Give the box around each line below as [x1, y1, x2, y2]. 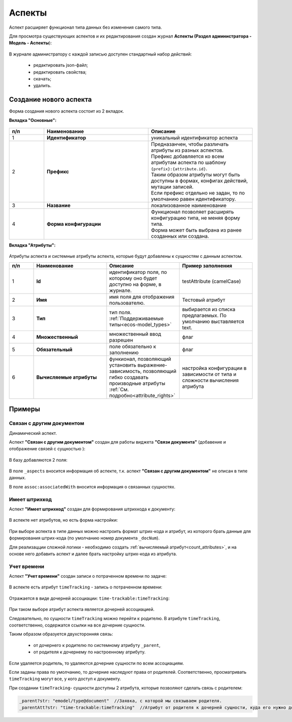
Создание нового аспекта [9, 96, 92, 104]
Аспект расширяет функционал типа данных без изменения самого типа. [9, 24, 163, 30]
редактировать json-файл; [33, 62, 89, 68]
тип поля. [109, 309, 132, 315]
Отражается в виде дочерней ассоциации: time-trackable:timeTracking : [9, 595, 170, 601]
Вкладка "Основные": [9, 117, 57, 123]
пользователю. [109, 299, 145, 306]
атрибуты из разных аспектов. [151, 147, 224, 154]
